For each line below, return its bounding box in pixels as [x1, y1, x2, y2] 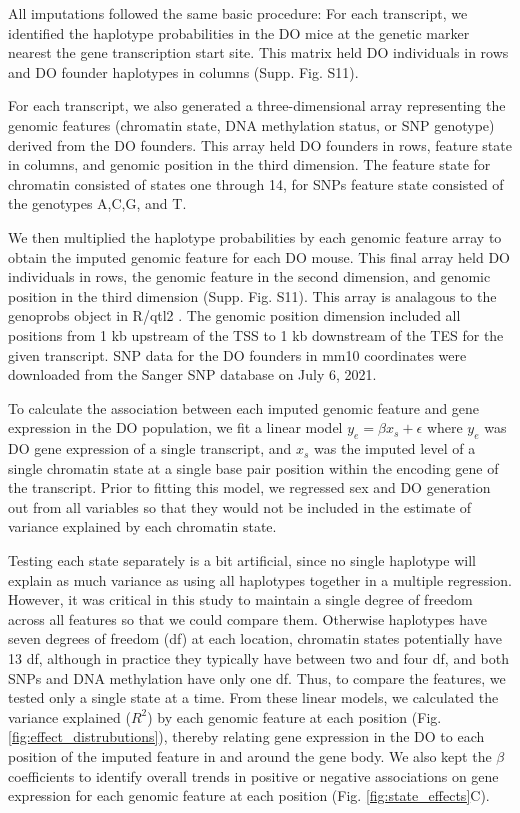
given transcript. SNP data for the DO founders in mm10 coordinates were [8, 344, 467, 365]
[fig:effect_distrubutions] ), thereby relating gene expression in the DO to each [8, 726, 485, 747]
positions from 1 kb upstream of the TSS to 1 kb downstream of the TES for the [8, 324, 504, 345]
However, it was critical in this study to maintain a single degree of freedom [8, 589, 473, 610]
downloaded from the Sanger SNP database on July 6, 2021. [8, 364, 377, 385]
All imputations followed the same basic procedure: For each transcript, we [8, 3, 468, 23]
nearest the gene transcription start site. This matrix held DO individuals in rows [8, 42, 509, 63]
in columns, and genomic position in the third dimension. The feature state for [8, 154, 491, 175]
